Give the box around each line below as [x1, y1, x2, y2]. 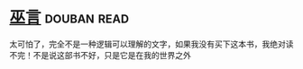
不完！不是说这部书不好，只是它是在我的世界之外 [9, 49, 191, 60]
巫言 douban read [9, 7, 129, 28]
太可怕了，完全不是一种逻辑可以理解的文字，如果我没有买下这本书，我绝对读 [9, 39, 294, 49]
